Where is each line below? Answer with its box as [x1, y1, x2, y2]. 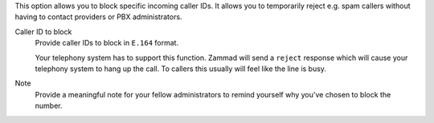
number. [35, 101, 63, 111]
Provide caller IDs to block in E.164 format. [35, 38, 179, 48]
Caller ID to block [14, 26, 72, 36]
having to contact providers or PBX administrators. [14, 12, 182, 22]
